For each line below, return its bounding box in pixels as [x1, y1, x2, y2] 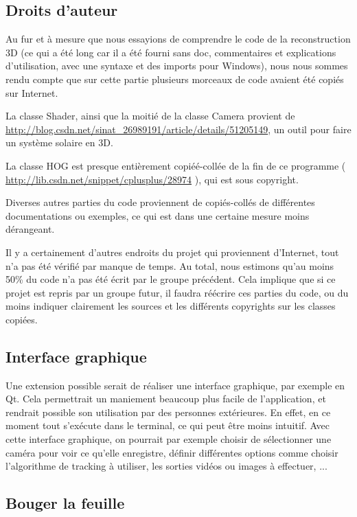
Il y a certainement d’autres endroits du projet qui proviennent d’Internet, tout [5, 244, 339, 259]
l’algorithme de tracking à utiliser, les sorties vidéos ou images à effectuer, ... [5, 459, 327, 473]
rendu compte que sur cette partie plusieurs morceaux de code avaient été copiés [5, 71, 344, 86]
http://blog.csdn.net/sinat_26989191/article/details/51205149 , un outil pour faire [5, 122, 352, 136]
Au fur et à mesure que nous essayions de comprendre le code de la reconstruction [5, 32, 351, 46]
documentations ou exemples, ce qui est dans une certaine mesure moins [5, 208, 310, 222]
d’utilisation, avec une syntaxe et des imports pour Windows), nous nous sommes [5, 58, 348, 73]
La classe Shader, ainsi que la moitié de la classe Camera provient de [5, 108, 295, 123]
